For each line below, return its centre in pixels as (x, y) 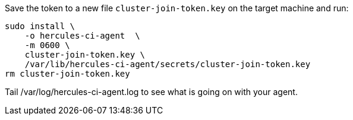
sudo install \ (40, 26)
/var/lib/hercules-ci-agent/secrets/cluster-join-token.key (168, 64)
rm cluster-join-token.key (67, 74)
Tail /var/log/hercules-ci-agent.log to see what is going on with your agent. (151, 92)
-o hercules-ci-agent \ (82, 36)
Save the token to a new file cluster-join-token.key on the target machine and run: (177, 8)
